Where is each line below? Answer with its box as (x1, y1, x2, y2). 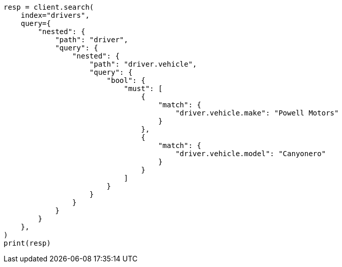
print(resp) (4, 239, 51, 247)
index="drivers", (20, 11, 90, 19)
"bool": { (107, 76, 146, 84)
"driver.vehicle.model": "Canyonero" (175, 150, 326, 158)
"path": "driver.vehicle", (89, 60, 197, 68)
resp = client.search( (4, 3, 94, 11)
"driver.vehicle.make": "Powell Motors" (175, 109, 339, 117)
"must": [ (124, 84, 163, 93)
